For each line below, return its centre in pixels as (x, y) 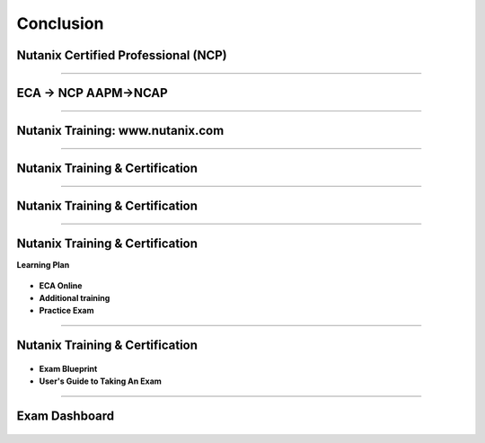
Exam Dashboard (66, 416)
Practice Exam (66, 311)
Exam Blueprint (68, 368)
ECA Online (61, 285)
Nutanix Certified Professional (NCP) (122, 55)
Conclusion (60, 23)
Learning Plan (43, 265)
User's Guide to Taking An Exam (100, 381)
